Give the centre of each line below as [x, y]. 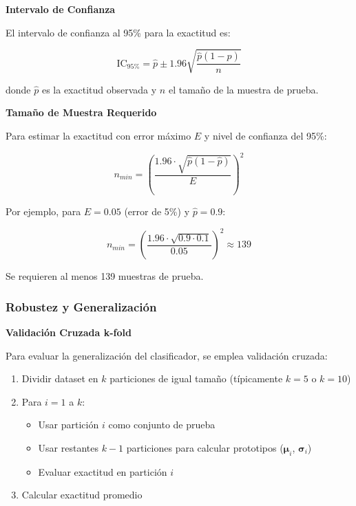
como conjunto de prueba [162, 425]
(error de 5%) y [157, 211]
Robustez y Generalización [81, 306]
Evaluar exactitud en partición [103, 471]
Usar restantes [68, 447]
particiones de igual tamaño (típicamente [196, 378]
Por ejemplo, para [43, 211]
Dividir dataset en [60, 378]
